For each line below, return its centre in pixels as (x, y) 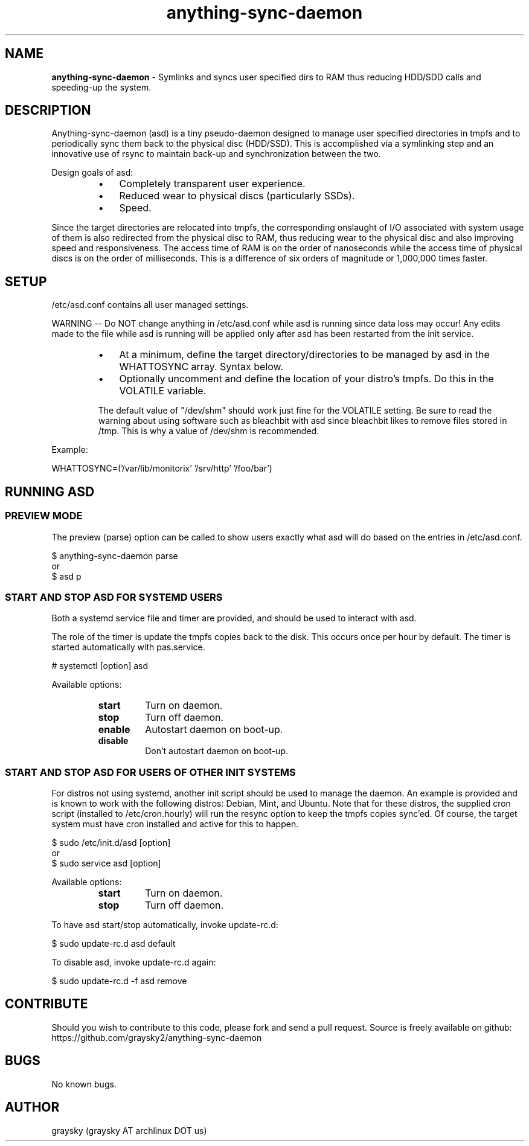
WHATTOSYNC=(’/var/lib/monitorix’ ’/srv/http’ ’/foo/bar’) (162, 469)
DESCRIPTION (48, 110)
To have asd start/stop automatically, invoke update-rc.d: (165, 925)
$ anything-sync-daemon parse (115, 555)
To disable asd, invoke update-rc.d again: (134, 962)
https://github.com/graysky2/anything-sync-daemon (157, 1037)
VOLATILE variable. (163, 391)
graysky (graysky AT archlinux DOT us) (129, 1130)
